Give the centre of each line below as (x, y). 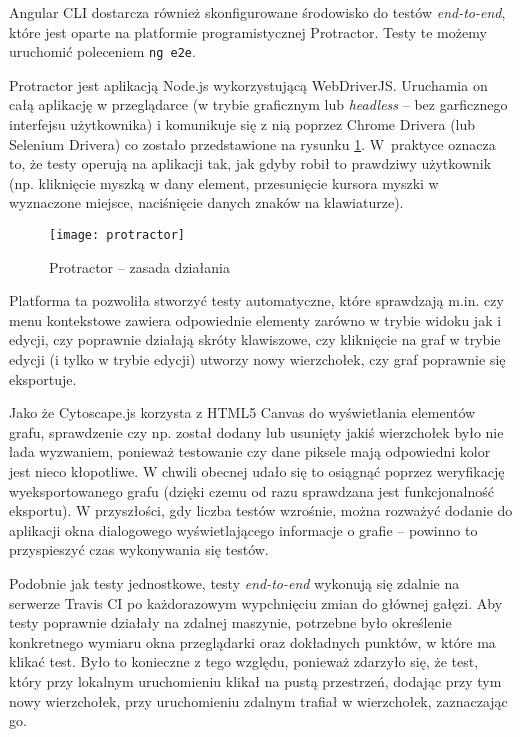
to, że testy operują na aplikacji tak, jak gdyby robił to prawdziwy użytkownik (250, 163)
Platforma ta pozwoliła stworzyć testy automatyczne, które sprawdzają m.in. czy (256, 300)
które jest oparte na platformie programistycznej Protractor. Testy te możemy (248, 31)
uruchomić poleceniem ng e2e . (102, 51)
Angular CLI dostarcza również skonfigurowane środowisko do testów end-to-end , (257, 12)
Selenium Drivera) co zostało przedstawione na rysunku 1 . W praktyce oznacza (252, 143)
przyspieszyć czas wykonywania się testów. (139, 549)
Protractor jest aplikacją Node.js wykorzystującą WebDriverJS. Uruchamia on (248, 84)
